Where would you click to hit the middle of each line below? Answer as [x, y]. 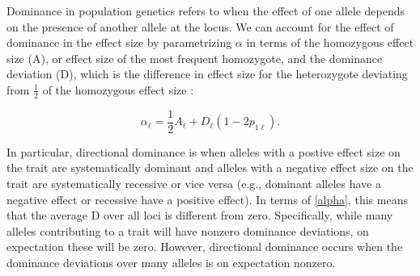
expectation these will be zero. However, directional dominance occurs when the [205, 247]
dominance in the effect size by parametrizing [119, 42]
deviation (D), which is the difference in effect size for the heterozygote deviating [207, 74]
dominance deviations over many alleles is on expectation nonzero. [171, 263]
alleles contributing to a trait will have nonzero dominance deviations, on [188, 230]
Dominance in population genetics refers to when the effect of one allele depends [206, 10]
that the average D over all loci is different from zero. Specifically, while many [200, 215]
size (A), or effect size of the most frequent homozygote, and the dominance [195, 58]
